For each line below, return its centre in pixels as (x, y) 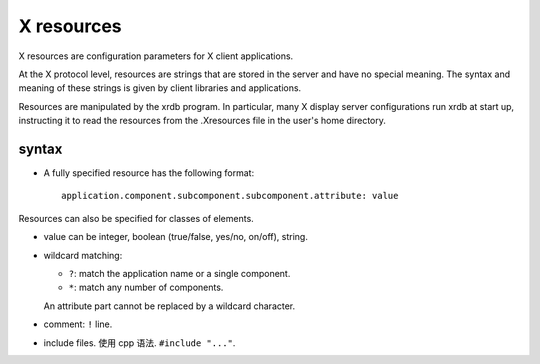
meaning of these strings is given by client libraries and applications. (160, 88)
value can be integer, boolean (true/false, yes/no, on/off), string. (176, 237)
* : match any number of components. (146, 287)
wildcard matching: (83, 255)
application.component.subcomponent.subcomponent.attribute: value (230, 196)
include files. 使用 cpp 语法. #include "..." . (139, 342)
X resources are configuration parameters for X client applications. (156, 56)
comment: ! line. (78, 324)
